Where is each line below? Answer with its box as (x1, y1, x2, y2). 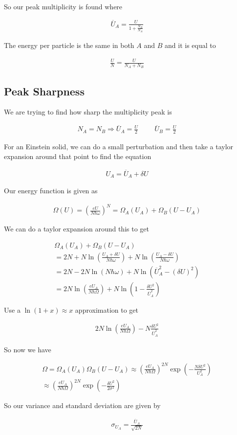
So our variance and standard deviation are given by (4, 400, 161, 411)
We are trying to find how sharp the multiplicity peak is (4, 106, 172, 116)
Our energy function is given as (4, 185, 98, 196)
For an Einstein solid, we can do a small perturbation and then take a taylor (4, 141, 234, 152)
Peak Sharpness (4, 83, 85, 98)
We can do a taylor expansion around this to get (4, 224, 149, 234)
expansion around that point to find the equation (4, 151, 151, 161)
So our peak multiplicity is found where (4, 1, 123, 11)
